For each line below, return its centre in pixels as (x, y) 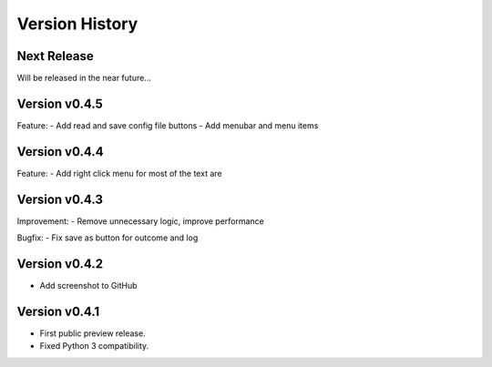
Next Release (56, 56)
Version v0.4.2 (60, 264)
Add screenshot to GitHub (88, 286)
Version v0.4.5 (60, 103)
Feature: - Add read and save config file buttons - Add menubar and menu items (168, 125)
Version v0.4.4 (60, 152)
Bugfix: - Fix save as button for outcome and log (108, 238)
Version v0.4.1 (58, 311)
